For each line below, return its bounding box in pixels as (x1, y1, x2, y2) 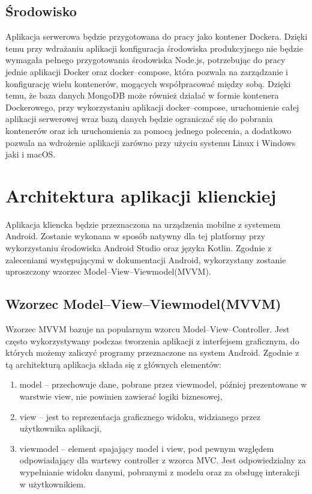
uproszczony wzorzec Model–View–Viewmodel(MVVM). (5, 265, 211, 278)
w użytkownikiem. (19, 477, 86, 490)
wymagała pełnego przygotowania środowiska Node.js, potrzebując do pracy (5, 53, 286, 66)
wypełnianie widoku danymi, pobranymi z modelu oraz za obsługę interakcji (19, 465, 300, 478)
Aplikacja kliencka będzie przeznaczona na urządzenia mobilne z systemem (5, 218, 281, 230)
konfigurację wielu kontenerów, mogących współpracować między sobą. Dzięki (5, 77, 291, 90)
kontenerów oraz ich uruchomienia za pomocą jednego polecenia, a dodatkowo (5, 124, 292, 136)
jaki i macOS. (5, 148, 56, 160)
